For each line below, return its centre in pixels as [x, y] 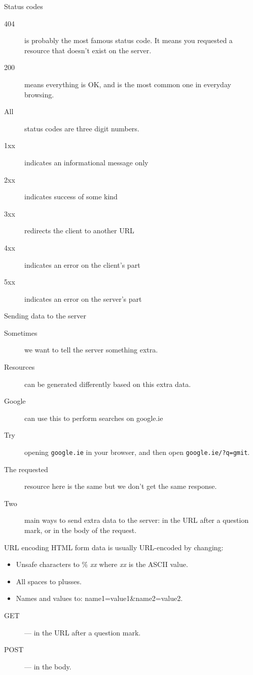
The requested [26, 469]
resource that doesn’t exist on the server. [88, 50]
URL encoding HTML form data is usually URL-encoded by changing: [114, 547]
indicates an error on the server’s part [83, 298]
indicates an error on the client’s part [82, 264]
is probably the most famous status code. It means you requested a [129, 40]
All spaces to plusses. [49, 581]
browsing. [39, 94]
